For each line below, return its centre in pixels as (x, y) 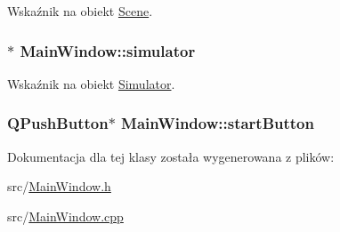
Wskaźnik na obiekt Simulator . (91, 83)
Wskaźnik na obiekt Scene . (80, 11)
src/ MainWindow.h (59, 186)
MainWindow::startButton (218, 123)
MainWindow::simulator (108, 50)
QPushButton (58, 123)
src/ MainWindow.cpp (65, 216)
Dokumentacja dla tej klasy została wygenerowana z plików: (171, 156)
